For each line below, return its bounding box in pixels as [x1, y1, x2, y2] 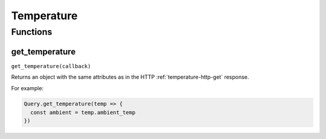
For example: [11, 84, 44, 91]
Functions [11, 26, 53, 37]
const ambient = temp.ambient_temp [30, 109, 136, 116]
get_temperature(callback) [11, 63, 91, 69]
